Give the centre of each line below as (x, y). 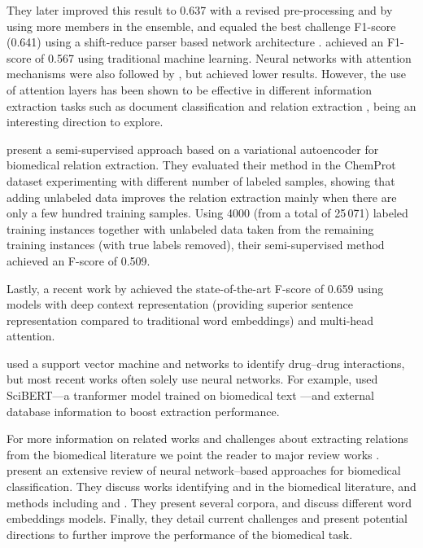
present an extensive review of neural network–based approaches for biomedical (204, 470)
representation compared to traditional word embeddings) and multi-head (190, 320)
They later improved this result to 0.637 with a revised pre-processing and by (200, 10)
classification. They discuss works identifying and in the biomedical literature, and (211, 487)
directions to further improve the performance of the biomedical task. (180, 534)
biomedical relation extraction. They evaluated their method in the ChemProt (201, 165)
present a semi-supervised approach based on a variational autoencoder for (193, 149)
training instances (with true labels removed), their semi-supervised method (196, 245)
